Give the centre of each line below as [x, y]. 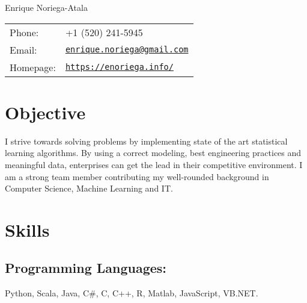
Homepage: [33, 67]
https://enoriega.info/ [119, 67]
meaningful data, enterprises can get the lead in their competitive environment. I [154, 164]
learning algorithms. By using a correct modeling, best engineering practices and [153, 153]
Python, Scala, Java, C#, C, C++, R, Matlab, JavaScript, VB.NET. [132, 293]
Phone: [24, 32]
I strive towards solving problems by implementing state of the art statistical [146, 141]
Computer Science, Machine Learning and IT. [89, 188]
